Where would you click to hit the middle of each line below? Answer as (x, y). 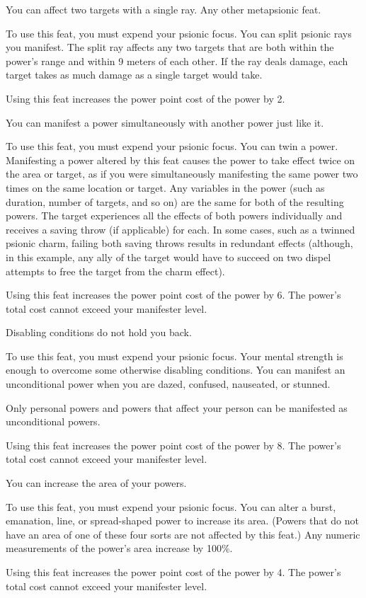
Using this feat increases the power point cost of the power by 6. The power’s (173, 295)
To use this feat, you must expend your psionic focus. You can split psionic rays (179, 33)
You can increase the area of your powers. (96, 483)
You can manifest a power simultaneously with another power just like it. (165, 122)
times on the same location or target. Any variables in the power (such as (165, 187)
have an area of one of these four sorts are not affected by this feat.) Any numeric (183, 534)
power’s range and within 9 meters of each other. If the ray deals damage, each (177, 61)
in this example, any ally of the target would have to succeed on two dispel (168, 257)
